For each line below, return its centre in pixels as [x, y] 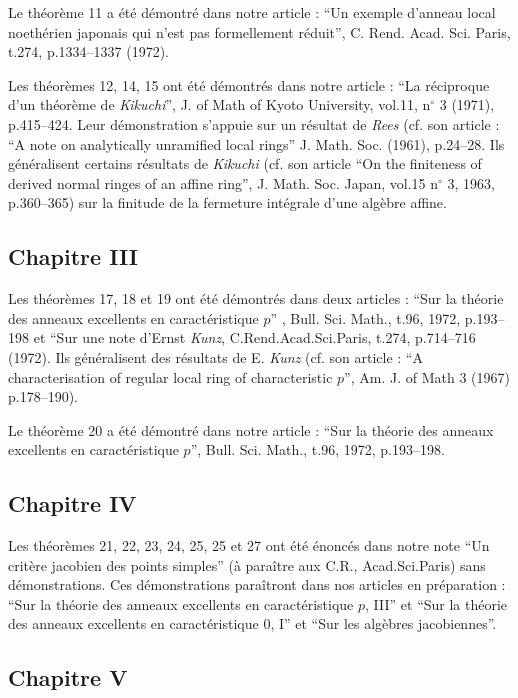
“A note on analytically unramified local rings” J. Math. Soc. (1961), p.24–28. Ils [256, 143]
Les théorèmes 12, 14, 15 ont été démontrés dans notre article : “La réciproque [249, 84]
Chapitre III [73, 256]
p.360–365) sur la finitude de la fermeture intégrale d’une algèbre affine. [227, 202]
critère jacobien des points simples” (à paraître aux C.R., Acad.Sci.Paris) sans [247, 564]
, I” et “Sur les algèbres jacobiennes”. [383, 623]
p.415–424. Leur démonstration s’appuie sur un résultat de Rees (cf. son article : [254, 123]
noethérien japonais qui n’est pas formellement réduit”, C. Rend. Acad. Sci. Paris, [259, 31]
